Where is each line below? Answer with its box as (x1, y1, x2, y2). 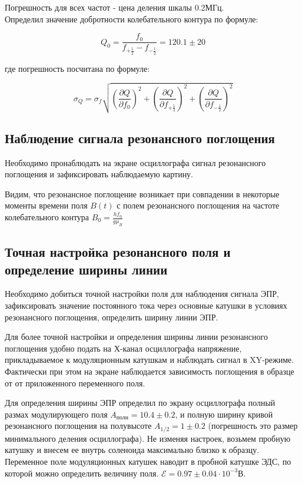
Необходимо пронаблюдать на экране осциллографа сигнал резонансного (5, 156, 266, 168)
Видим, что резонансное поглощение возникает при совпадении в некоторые (5, 187, 280, 200)
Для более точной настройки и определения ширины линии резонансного (5, 330, 268, 343)
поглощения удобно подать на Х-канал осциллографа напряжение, (5, 342, 242, 354)
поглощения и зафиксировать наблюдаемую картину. (5, 168, 194, 180)
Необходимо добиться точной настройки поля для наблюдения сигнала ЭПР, (5, 287, 280, 300)
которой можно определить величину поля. (5, 467, 159, 479)
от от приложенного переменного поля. (5, 376, 145, 389)
